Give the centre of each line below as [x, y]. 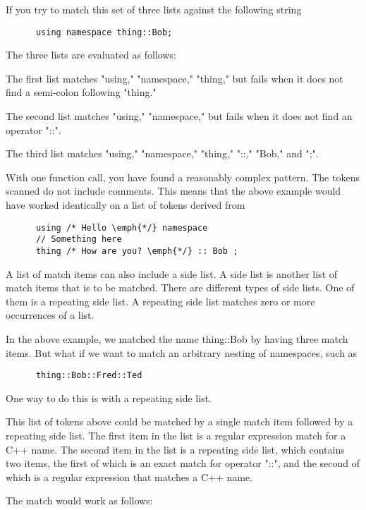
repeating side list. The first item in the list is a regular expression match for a [176, 435]
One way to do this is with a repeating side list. [109, 397]
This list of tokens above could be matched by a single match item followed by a [179, 421]
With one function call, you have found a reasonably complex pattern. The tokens [183, 177]
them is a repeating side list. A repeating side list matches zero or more [160, 301]
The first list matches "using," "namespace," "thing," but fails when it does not [175, 78]
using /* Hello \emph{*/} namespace [122, 227]
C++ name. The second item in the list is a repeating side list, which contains [175, 449]
